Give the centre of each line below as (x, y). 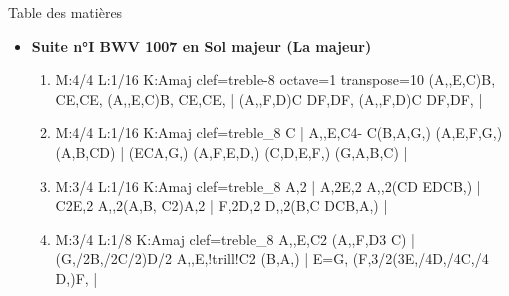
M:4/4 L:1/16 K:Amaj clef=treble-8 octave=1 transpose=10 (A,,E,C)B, (275, 79)
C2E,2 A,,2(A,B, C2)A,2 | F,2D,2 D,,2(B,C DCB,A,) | (221, 205)
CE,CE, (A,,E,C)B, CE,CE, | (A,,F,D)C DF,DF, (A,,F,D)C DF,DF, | (269, 98)
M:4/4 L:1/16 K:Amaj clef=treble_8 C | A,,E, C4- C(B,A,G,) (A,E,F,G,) (279, 132)
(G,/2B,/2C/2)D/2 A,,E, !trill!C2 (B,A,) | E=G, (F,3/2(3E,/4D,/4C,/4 (272, 258)
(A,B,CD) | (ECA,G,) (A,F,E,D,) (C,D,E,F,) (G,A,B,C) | (231, 151)
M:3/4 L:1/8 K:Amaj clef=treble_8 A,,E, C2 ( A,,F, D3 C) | (235, 238)
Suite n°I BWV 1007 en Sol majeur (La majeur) (201, 45)
